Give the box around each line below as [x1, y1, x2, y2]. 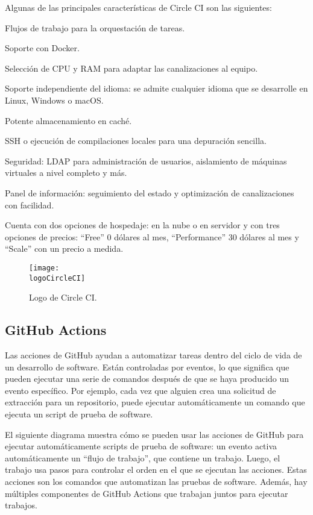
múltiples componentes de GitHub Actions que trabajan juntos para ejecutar [5, 487, 288, 499]
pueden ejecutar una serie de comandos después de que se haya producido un [5, 372, 289, 385]
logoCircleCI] [29, 273, 86, 282]
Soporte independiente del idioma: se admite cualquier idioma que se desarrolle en [5, 82, 308, 95]
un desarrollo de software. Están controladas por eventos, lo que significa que [5, 360, 289, 373]
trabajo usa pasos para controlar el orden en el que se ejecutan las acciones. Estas [5, 463, 307, 476]
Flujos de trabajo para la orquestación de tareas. [5, 21, 185, 34]
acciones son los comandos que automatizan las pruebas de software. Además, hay [5, 475, 308, 487]
